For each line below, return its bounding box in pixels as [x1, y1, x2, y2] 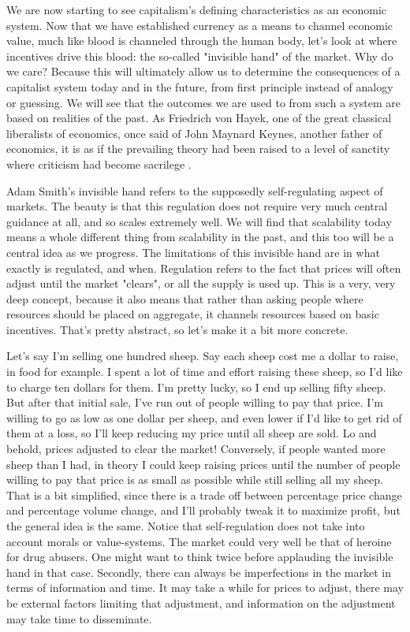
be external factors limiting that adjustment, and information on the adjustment [6, 594, 396, 611]
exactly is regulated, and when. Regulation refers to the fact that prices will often [6, 259, 401, 276]
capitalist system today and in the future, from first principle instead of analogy [6, 78, 393, 95]
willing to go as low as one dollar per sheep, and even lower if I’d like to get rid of [6, 409, 402, 426]
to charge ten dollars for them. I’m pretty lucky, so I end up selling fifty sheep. [6, 378, 386, 395]
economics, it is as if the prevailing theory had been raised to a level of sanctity [6, 140, 390, 157]
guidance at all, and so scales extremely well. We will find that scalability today [6, 213, 392, 229]
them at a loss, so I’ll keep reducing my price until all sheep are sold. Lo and [6, 425, 377, 441]
